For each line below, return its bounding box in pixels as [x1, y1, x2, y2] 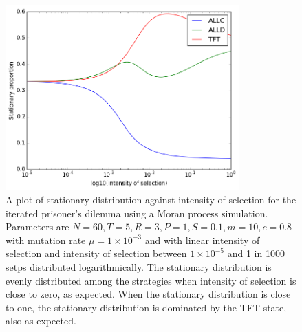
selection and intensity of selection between [6, 246, 187, 261]
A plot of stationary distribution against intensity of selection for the [6, 192, 296, 206]
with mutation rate [6, 232, 86, 247]
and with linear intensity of [144, 232, 260, 247]
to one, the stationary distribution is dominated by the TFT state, [6, 300, 287, 314]
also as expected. [6, 313, 76, 328]
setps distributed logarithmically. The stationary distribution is [6, 259, 272, 274]
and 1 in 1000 [227, 246, 285, 261]
